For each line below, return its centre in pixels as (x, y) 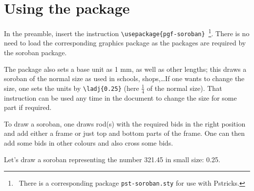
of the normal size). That (184, 88)
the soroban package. (35, 53)
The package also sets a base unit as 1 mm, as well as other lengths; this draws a (125, 69)
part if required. (28, 107)
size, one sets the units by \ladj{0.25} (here (72, 88)
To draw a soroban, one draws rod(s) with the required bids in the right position (125, 123)
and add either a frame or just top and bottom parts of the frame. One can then (125, 133)
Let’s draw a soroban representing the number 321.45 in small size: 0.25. (112, 159)
